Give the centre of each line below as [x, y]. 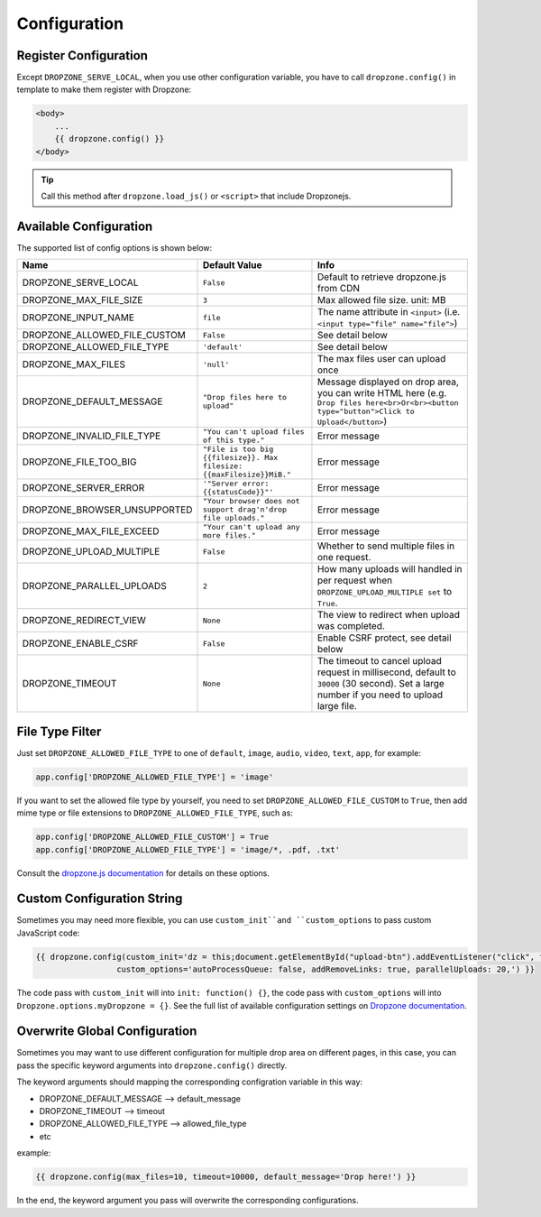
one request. [344, 558]
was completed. [351, 626]
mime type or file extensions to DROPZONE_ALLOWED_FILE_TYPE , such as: [155, 813]
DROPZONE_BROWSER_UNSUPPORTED [107, 510]
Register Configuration [83, 55]
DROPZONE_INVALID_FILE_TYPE [92, 436]
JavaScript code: [48, 933]
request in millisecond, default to [387, 672]
